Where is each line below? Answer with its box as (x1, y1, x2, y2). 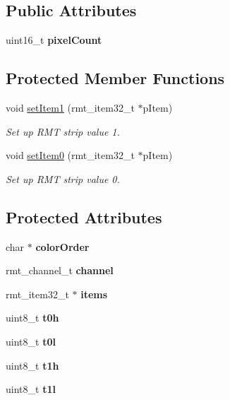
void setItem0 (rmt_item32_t (6, 148, 135, 163)
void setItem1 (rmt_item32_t (6, 100, 135, 114)
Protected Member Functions (6, 67, 225, 89)
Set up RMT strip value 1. (6, 124, 120, 139)
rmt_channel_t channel (6, 263, 114, 278)
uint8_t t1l (6, 382, 56, 396)
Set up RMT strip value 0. (6, 171, 120, 186)
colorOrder (35, 239, 90, 254)
